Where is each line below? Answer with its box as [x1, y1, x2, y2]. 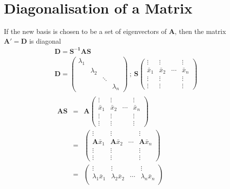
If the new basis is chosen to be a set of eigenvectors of [4, 26, 167, 36]
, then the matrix [175, 26, 226, 36]
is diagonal [29, 35, 61, 46]
